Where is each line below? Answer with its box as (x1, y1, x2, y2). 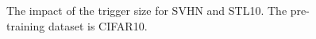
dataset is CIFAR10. (48, 17, 148, 34)
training (6, 17, 45, 34)
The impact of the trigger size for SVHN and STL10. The (6, 2, 287, 18)
